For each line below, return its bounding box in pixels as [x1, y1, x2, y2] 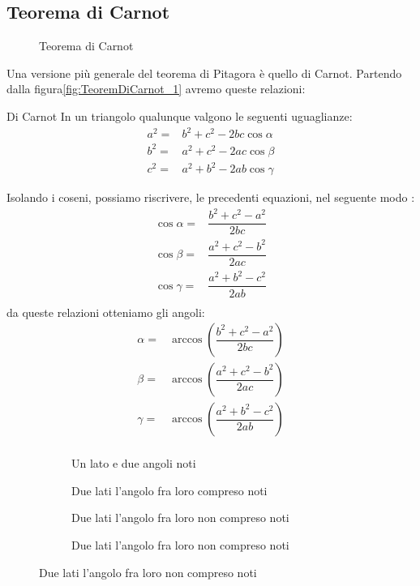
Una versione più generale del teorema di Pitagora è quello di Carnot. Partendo [6, 64, 402, 81]
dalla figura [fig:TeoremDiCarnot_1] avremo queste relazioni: [6, 80, 306, 97]
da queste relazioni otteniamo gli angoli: [6, 303, 205, 320]
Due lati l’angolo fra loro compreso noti [71, 481, 268, 498]
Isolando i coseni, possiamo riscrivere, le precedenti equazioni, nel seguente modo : [6, 189, 415, 206]
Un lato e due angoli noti [71, 455, 196, 472]
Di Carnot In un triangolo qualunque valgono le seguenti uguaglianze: [6, 107, 353, 124]
